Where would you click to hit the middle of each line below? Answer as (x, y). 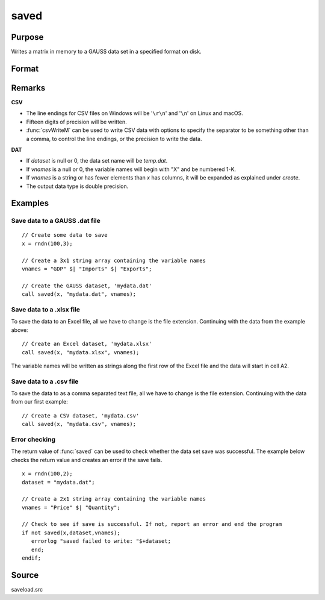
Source (25, 575)
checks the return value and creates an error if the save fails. (87, 460)
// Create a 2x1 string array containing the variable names (114, 499)
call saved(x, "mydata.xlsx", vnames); (81, 352)
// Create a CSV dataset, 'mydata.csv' (81, 415)
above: (20, 330)
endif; (32, 558)
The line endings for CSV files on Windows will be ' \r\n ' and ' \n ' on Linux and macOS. (135, 113)
